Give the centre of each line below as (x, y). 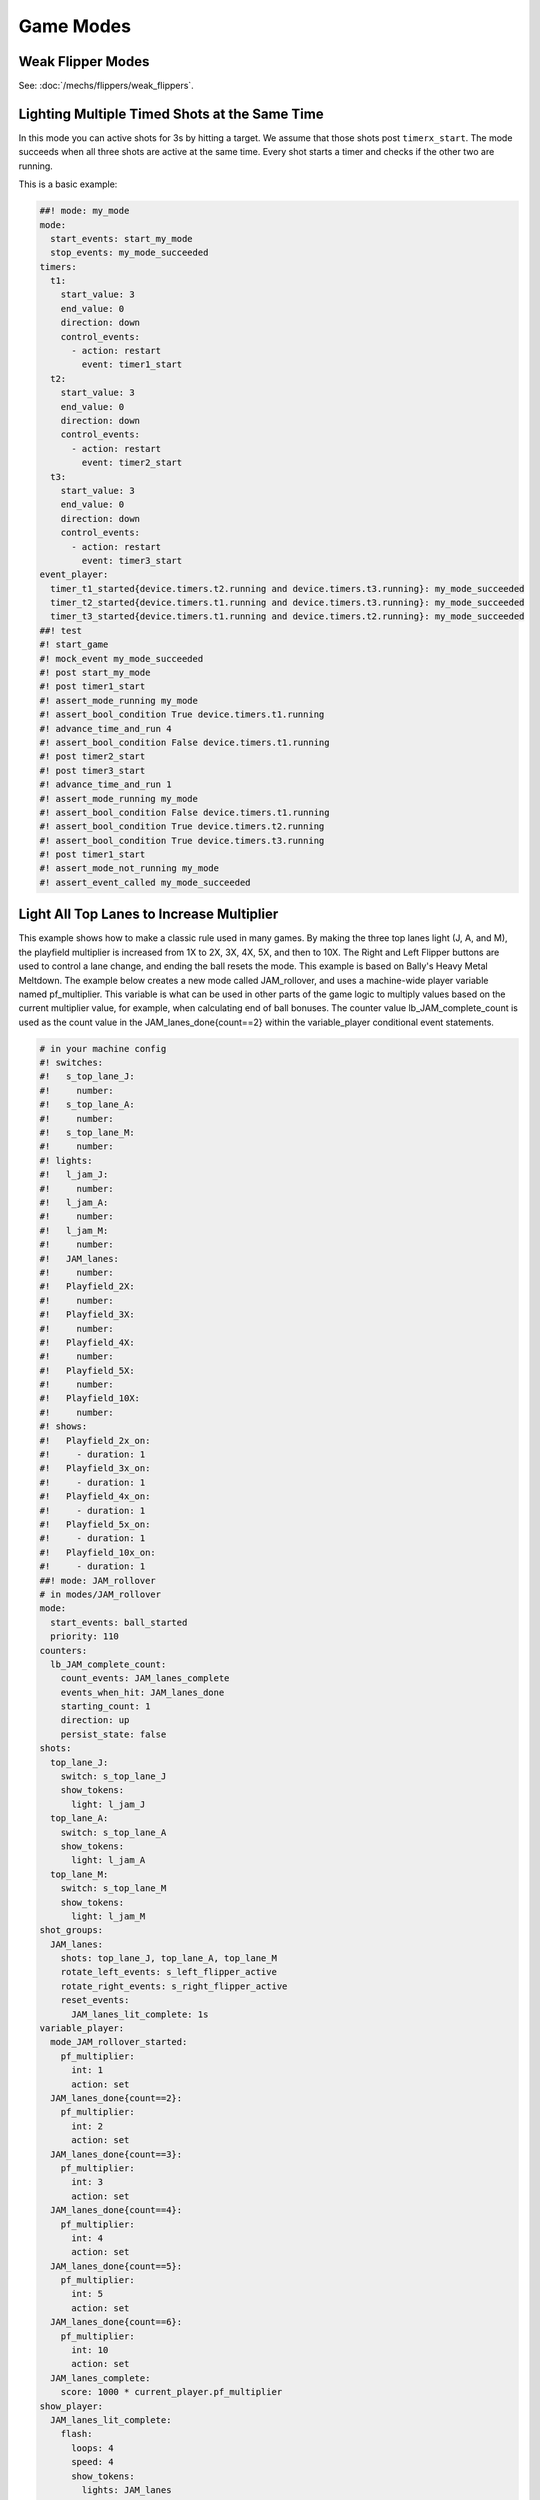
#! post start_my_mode (95, 673)
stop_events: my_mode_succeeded (129, 253)
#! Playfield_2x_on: (95, 1440)
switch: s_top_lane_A (113, 1832)
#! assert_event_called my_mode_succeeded (145, 882)
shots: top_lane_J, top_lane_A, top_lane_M (168, 1958)
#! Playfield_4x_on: (95, 1496)
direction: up (95, 1720)
